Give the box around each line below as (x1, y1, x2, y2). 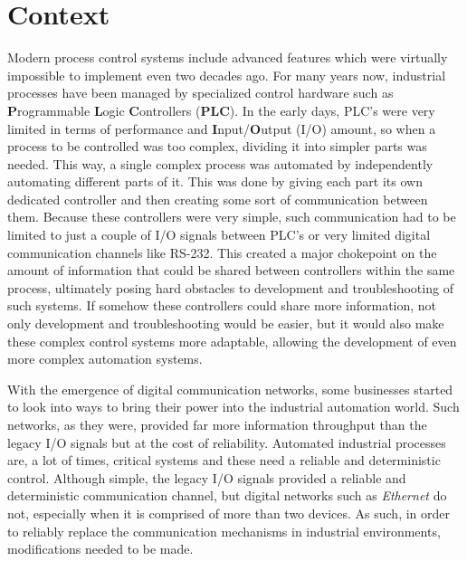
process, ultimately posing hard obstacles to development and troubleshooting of (7, 278, 453, 297)
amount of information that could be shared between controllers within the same (7, 261, 455, 280)
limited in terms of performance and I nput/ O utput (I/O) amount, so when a (7, 119, 436, 138)
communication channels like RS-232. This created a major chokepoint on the (7, 242, 437, 261)
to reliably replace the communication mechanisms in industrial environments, (7, 521, 441, 540)
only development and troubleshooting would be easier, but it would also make (7, 314, 444, 333)
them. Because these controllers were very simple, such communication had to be (7, 207, 456, 226)
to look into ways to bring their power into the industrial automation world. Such (7, 397, 460, 416)
